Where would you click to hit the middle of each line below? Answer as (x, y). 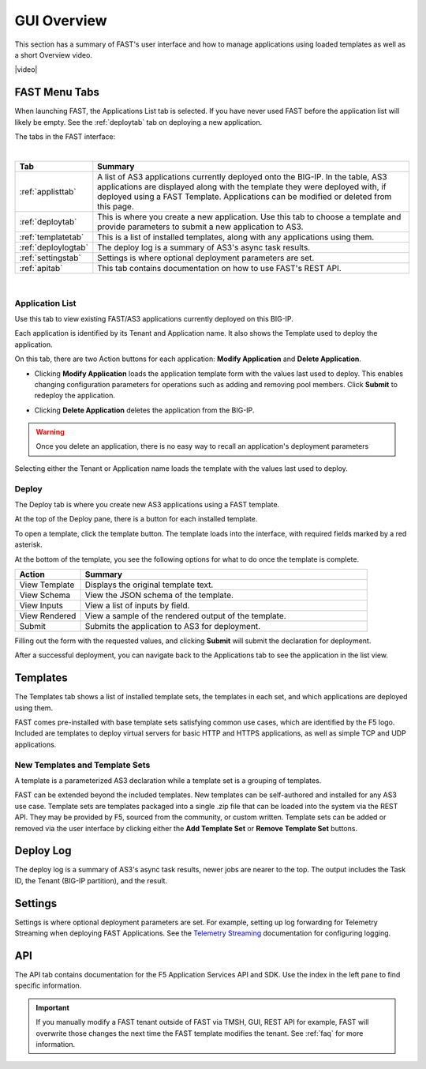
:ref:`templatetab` (52, 237)
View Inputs (41, 605)
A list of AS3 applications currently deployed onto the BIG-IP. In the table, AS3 (242, 176)
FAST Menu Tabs (57, 92)
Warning (50, 432)
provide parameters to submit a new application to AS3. (200, 227)
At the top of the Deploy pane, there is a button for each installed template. (136, 519)
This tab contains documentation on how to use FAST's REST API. (220, 268)
